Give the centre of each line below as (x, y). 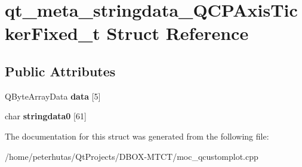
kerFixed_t (53, 33)
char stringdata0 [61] (46, 116)
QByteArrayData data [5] (53, 96)
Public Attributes (60, 71)
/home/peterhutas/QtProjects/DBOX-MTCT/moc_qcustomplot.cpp (132, 156)
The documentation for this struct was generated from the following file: (137, 136)
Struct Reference (178, 33)
